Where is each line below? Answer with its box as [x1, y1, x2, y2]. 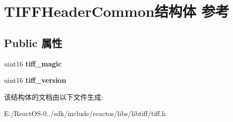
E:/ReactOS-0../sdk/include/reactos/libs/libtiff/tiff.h [4, 108, 166, 119]
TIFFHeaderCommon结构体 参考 [4, 1, 230, 21]
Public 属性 [4, 35, 62, 50]
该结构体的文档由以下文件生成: [4, 91, 103, 102]
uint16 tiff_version [4, 75, 66, 85]
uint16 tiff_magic [4, 58, 62, 68]
